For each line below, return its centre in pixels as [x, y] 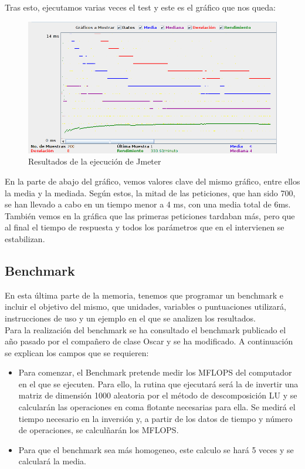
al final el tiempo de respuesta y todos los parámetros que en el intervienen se [145, 227]
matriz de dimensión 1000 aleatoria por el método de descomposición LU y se [158, 395]
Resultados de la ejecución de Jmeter [95, 161]
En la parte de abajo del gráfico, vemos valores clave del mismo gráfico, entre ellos [152, 181]
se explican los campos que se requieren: [77, 352]
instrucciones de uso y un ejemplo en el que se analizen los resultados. [130, 318]
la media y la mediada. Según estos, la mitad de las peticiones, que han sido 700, [150, 192]
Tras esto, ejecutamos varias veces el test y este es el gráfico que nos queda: [140, 7]
